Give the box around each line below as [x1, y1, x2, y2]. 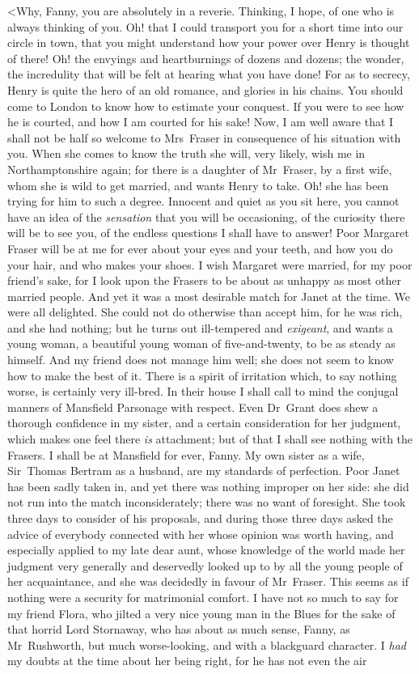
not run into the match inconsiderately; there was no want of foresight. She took [7, 494, 406, 511]
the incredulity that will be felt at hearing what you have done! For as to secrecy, [7, 66, 410, 83]
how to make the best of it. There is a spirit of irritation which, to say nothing [7, 367, 397, 384]
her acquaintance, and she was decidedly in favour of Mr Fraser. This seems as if [7, 573, 408, 590]
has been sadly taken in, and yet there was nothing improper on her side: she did [7, 477, 409, 494]
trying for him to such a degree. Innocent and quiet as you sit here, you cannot [7, 193, 400, 210]
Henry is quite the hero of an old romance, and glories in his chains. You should [7, 81, 404, 98]
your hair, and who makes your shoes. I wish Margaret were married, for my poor [7, 256, 413, 273]
